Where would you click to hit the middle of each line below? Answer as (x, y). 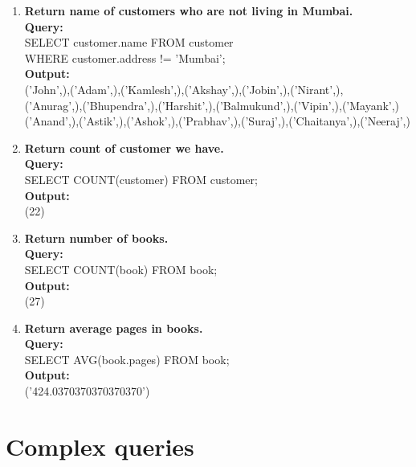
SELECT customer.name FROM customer (129, 42)
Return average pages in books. (114, 328)
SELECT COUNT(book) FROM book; (121, 269)
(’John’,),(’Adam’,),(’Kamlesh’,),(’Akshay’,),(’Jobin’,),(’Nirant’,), (184, 89)
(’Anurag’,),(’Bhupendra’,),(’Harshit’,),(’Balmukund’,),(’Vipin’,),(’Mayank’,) (212, 105)
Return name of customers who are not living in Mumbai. (189, 10)
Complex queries (100, 446)
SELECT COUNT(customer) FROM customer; (141, 179)
